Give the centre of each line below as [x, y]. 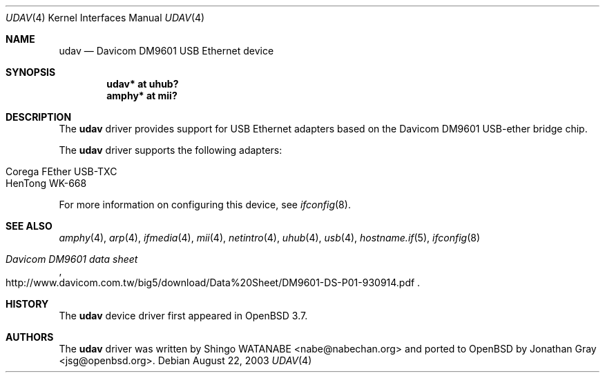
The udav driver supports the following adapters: [171, 150]
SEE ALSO [29, 226]
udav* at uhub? [143, 84]
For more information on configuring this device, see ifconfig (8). [205, 205]
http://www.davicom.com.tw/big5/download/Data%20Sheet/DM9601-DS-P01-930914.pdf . [213, 282]
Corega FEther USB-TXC [61, 171]
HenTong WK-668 [46, 183]
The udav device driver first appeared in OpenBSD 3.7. [183, 316]
